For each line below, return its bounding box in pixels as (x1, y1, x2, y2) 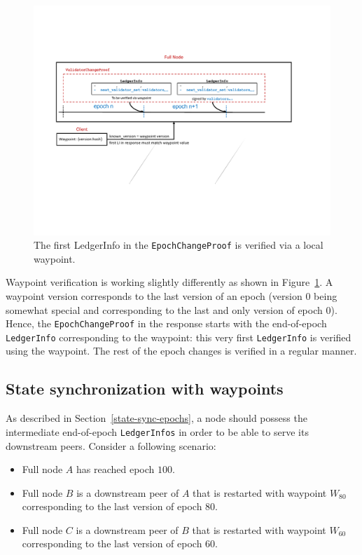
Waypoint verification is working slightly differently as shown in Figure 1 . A (6, 275, 333, 289)
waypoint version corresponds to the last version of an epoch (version (6, 288, 302, 303)
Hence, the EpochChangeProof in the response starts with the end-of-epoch (6, 316, 327, 331)
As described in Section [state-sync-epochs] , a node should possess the (6, 411, 307, 425)
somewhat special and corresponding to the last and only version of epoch (6, 302, 323, 317)
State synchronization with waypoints (6, 378, 284, 399)
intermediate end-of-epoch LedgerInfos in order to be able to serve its (6, 424, 309, 439)
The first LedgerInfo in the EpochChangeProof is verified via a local (34, 238, 323, 252)
